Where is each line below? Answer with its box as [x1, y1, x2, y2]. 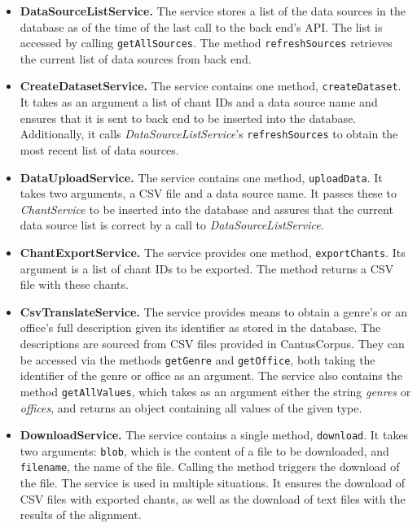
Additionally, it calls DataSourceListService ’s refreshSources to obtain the [20, 125, 398, 142]
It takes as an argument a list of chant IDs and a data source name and [20, 94, 378, 111]
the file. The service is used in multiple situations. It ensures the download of [20, 474, 406, 491]
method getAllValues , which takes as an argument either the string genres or [20, 382, 411, 399]
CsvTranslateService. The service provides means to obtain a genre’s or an [20, 303, 408, 320]
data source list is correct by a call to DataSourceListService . [20, 216, 324, 233]
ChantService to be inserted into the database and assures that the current [20, 200, 393, 217]
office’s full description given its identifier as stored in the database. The [20, 319, 381, 336]
